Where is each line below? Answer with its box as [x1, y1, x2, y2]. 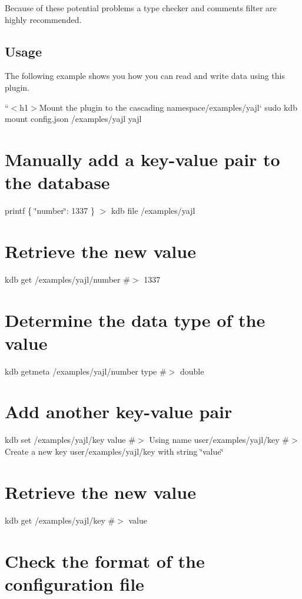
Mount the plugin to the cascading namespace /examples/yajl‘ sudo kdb [39, 101, 297, 113]
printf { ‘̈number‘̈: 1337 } [5, 204, 95, 217]
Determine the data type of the [5, 307, 266, 332]
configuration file [5, 571, 144, 595]
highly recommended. [5, 13, 82, 25]
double [180, 365, 204, 377]
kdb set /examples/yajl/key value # [5, 433, 135, 446]
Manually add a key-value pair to [5, 147, 280, 171]
